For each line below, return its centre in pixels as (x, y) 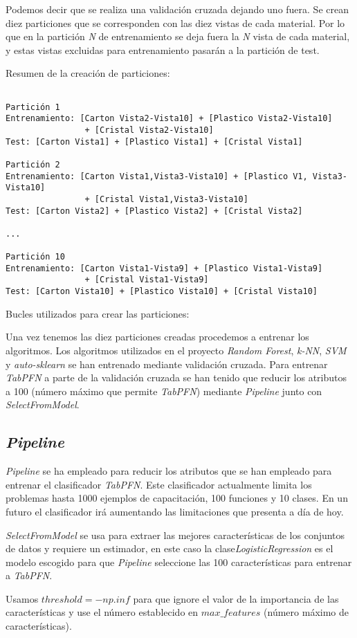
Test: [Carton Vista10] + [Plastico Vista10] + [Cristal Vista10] (162, 292)
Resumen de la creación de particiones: (88, 73)
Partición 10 (35, 257)
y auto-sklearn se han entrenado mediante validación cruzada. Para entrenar (167, 364)
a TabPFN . (29, 575)
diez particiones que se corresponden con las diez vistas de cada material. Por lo (175, 22)
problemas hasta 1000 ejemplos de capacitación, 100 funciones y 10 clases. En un (177, 498)
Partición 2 (33, 164)
